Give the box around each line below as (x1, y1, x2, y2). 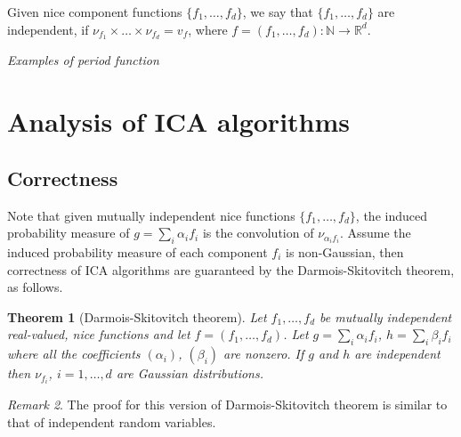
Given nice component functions (7, 3, 182, 20)
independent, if (7, 20, 89, 38)
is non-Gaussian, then (285, 243, 404, 262)
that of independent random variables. (7, 412, 216, 431)
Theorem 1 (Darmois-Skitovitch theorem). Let (7, 307, 267, 326)
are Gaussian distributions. (116, 364, 263, 383)
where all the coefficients (7, 344, 141, 363)
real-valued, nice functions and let (7, 325, 190, 344)
